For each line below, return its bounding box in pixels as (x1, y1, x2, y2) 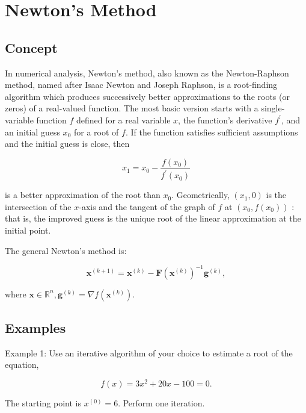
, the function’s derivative (178, 113, 272, 126)
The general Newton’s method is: (5, 244, 127, 256)
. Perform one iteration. (118, 397, 205, 409)
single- (261, 102, 285, 114)
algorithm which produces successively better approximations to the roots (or (5, 90, 290, 102)
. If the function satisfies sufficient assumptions (125, 125, 298, 138)
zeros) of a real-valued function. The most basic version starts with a (5, 102, 259, 114)
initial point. (5, 223, 51, 236)
